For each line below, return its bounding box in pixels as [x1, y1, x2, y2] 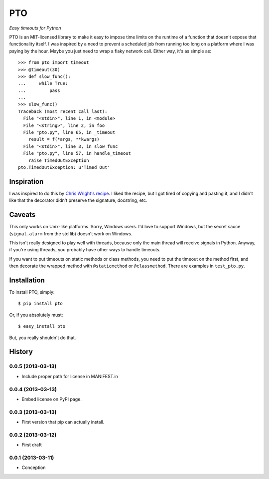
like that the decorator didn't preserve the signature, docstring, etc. [9, 197, 147, 203]
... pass [18, 87, 60, 93]
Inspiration [9, 177, 44, 186]
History [9, 348, 33, 356]
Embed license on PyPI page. [21, 396, 82, 402]
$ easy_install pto [18, 324, 66, 329]
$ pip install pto [18, 301, 63, 307]
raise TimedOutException [28, 157, 89, 163]
